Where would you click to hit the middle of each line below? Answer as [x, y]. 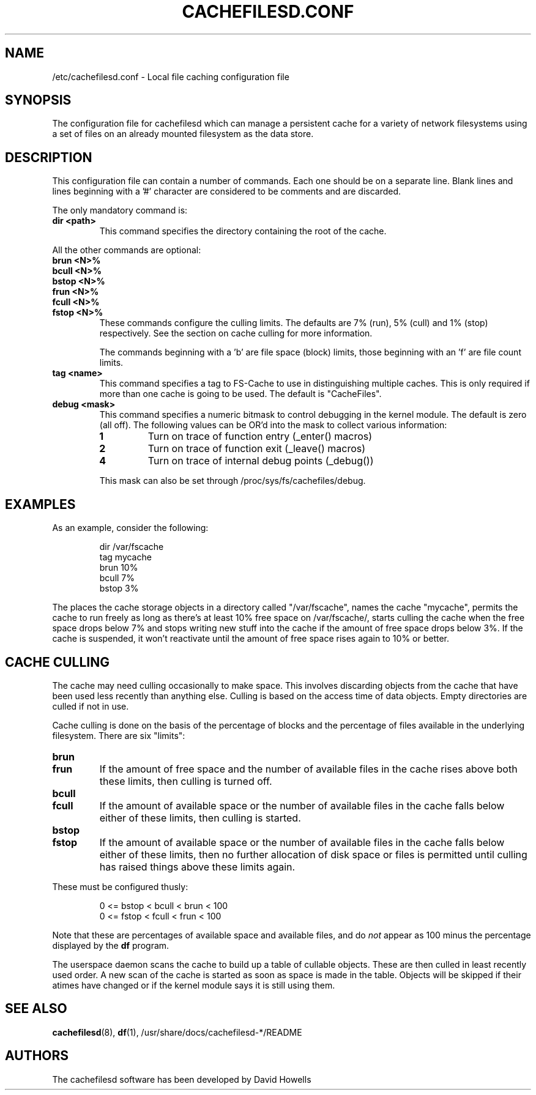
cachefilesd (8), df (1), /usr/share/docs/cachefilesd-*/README [177, 1032]
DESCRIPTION [49, 157]
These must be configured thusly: [120, 886]
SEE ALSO [36, 1009]
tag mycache [125, 557]
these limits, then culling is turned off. [186, 781]
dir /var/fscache [132, 547]
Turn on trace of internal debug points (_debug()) [261, 461]
